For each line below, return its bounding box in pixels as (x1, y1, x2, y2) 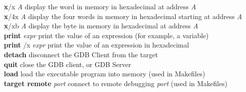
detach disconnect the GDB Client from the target (4, 49, 158, 59)
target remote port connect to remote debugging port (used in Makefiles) (4, 78, 227, 88)
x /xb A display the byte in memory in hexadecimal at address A (4, 21, 199, 31)
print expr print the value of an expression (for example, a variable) (4, 30, 209, 40)
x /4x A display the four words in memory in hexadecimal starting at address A (4, 11, 242, 21)
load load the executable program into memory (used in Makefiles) (4, 69, 205, 79)
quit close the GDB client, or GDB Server (4, 59, 131, 69)
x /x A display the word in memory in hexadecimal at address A (4, 1, 196, 11)
